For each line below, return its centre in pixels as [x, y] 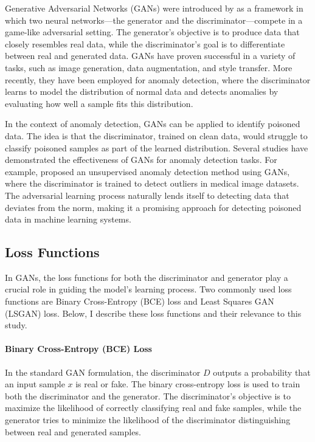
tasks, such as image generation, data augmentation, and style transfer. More [149, 67]
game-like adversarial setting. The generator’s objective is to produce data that [152, 32]
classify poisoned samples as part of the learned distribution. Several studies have [157, 147]
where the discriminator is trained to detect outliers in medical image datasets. [152, 183]
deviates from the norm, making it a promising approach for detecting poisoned [153, 207]
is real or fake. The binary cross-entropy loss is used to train [188, 384]
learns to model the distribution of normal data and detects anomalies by [142, 92]
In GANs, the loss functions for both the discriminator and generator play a [147, 277]
